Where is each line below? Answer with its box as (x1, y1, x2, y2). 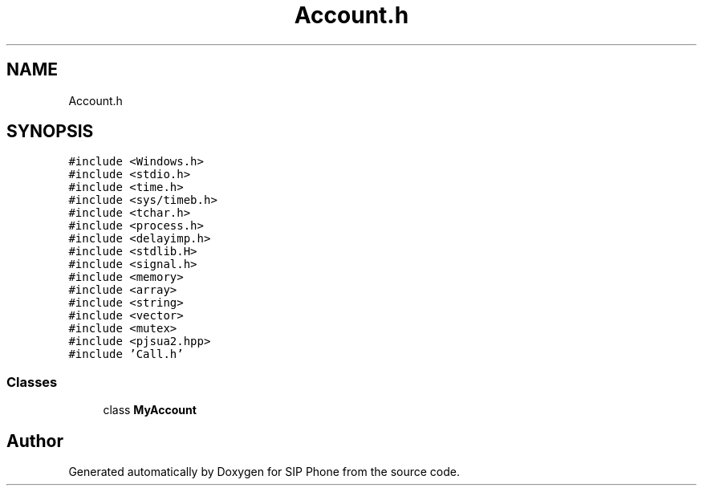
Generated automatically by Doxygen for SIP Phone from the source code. (68, 465, 460, 479)
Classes (6, 373, 58, 390)
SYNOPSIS (6, 121, 94, 142)
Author (6, 430, 63, 451)
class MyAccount (103, 403, 197, 417)
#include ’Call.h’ (68, 348, 184, 361)
